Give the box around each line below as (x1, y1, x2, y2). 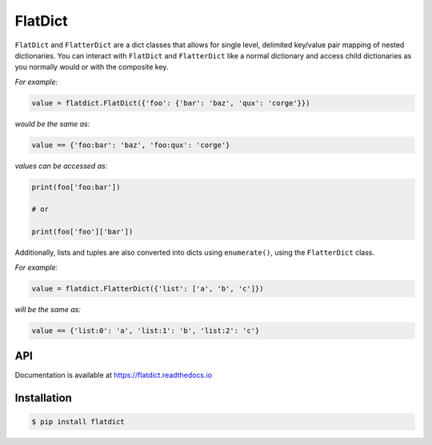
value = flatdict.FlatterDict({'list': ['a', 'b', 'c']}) (31, 284, 264, 293)
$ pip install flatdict (31, 417, 126, 427)
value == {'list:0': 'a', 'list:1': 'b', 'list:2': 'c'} (31, 326, 260, 335)
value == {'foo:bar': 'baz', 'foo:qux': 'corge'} (31, 140, 230, 150)
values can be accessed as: (14, 161, 108, 170)
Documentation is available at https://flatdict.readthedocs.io (14, 371, 212, 380)
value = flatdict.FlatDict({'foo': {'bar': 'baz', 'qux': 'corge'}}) (31, 98, 310, 107)
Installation (14, 391, 72, 404)
